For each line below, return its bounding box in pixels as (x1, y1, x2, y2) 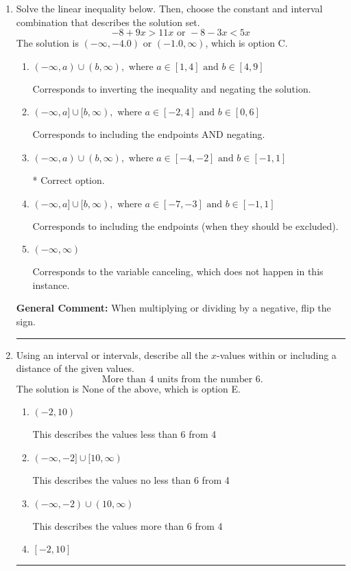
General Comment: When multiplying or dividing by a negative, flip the (16, 301, 331, 315)
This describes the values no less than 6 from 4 (32, 472, 230, 487)
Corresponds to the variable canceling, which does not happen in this (32, 264, 324, 279)
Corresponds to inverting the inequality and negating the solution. (32, 81, 311, 95)
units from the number (157, 374, 253, 384)
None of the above (82, 384, 159, 395)
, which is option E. (158, 381, 241, 395)
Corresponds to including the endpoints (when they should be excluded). (32, 218, 339, 233)
